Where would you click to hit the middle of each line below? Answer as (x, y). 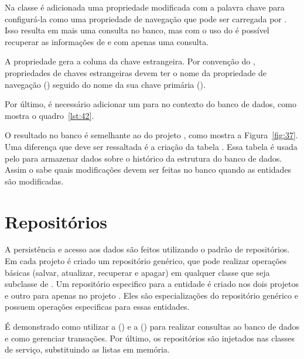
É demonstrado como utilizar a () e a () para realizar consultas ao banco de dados (152, 326)
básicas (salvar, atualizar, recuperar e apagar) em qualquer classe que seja (137, 272)
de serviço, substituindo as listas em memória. (87, 349)
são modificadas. (34, 181)
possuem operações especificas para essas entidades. (97, 307)
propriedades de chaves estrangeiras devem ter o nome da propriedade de (136, 72)
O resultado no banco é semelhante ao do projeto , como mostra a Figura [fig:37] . (151, 135)
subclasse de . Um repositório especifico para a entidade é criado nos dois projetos (152, 284)
